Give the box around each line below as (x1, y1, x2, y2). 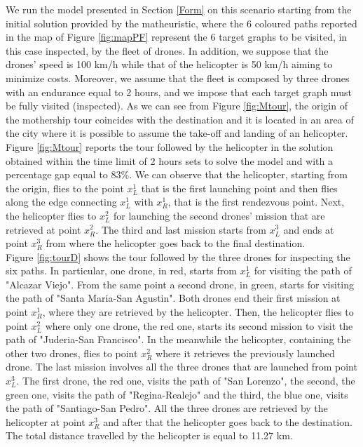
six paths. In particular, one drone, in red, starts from (6, 263, 237, 278)
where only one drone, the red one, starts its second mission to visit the (45, 318, 353, 333)
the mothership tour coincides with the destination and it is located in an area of (6, 112, 354, 126)
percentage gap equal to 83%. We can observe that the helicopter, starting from (6, 167, 348, 182)
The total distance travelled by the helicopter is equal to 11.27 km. (6, 428, 293, 443)
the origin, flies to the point (6, 180, 124, 195)
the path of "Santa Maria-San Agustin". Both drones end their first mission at (6, 291, 341, 305)
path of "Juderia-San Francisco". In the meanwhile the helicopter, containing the (6, 332, 351, 347)
